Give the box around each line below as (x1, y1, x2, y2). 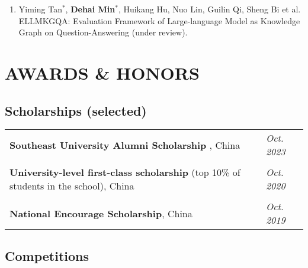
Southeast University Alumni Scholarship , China (9, 138, 240, 152)
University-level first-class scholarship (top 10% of (9, 165, 240, 179)
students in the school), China (9, 179, 134, 193)
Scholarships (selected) (5, 101, 147, 119)
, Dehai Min (65, 3, 115, 15)
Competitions (5, 246, 89, 264)
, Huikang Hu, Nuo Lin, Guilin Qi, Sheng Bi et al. (118, 3, 301, 15)
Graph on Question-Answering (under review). (18, 26, 188, 38)
